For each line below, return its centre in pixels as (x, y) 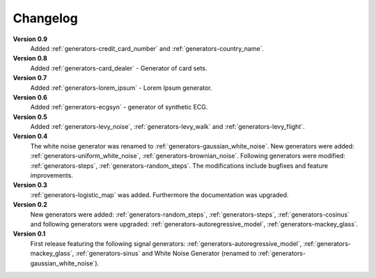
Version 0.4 (30, 137)
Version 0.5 (30, 117)
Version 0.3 (30, 185)
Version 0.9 (30, 39)
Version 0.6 (30, 97)
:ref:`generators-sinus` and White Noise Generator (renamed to (166, 254)
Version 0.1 (29, 234)
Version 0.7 (30, 78)
